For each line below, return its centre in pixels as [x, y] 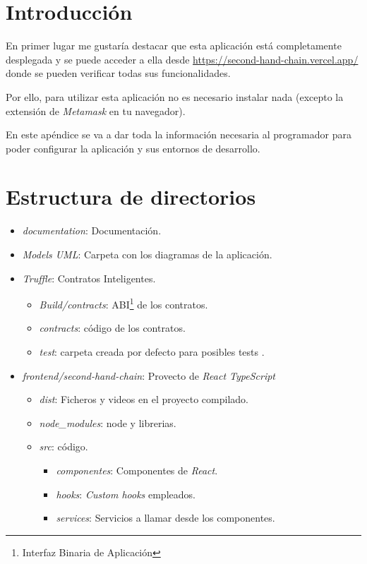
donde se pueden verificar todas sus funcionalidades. [118, 73]
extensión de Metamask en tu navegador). [96, 110]
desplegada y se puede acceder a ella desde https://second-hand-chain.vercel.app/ [182, 59]
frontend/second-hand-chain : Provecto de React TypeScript [149, 375]
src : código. [64, 446]
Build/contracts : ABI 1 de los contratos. [124, 303]
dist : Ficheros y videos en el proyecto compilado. [144, 399]
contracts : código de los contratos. [112, 328]
